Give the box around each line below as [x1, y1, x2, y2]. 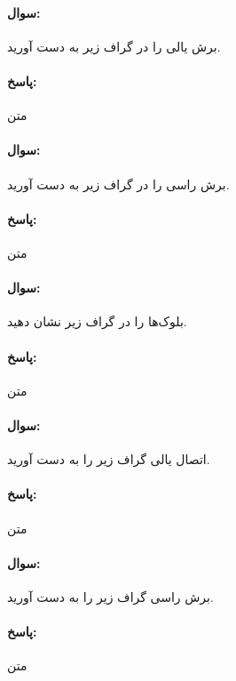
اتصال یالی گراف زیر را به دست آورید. [7, 450, 210, 469]
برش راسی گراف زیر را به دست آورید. [7, 587, 214, 605]
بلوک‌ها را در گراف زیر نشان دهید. [7, 312, 187, 331]
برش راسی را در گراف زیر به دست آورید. [7, 174, 230, 193]
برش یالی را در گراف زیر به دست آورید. [7, 36, 221, 55]
